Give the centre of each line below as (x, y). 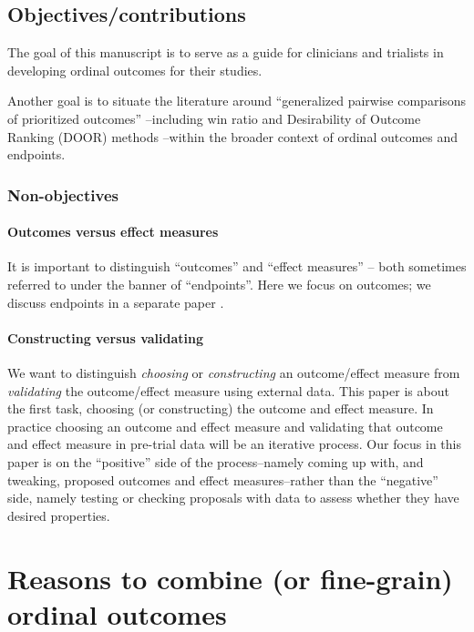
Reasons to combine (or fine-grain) (230, 578)
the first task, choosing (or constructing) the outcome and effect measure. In (221, 408)
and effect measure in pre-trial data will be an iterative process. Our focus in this (234, 444)
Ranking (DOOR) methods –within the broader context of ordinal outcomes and (233, 136)
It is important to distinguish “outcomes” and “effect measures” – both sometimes (237, 266)
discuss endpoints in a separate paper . (116, 302)
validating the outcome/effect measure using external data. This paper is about (228, 390)
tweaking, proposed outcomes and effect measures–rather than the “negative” (223, 479)
